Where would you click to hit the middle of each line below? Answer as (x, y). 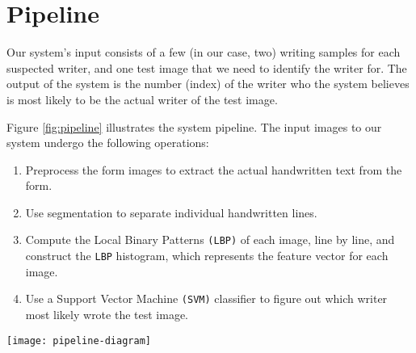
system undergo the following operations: (108, 143)
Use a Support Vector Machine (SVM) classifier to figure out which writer (206, 298)
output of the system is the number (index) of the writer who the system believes (208, 84)
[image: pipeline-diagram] (79, 340)
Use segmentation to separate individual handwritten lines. (171, 212)
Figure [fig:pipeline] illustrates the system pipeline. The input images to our (194, 126)
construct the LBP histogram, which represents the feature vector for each (207, 256)
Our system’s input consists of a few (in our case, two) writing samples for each (204, 52)
